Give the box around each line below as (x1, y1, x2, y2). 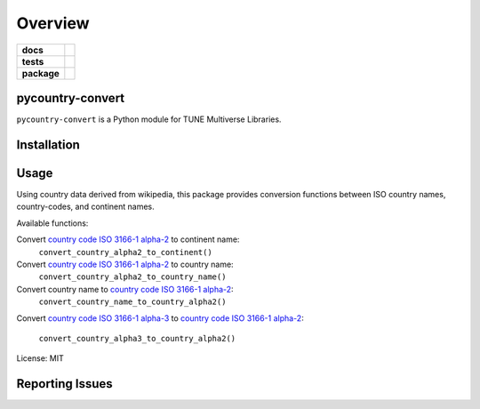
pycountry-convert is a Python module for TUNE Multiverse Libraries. (16, 114, 282, 124)
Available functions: (16, 218, 89, 229)
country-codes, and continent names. (16, 201, 155, 213)
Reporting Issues (16, 376, 113, 391)
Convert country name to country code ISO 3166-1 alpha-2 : (16, 284, 235, 294)
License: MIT (16, 353, 64, 364)
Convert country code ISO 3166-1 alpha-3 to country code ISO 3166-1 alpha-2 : (16, 312, 304, 324)
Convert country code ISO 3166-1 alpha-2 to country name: (16, 259, 235, 269)
